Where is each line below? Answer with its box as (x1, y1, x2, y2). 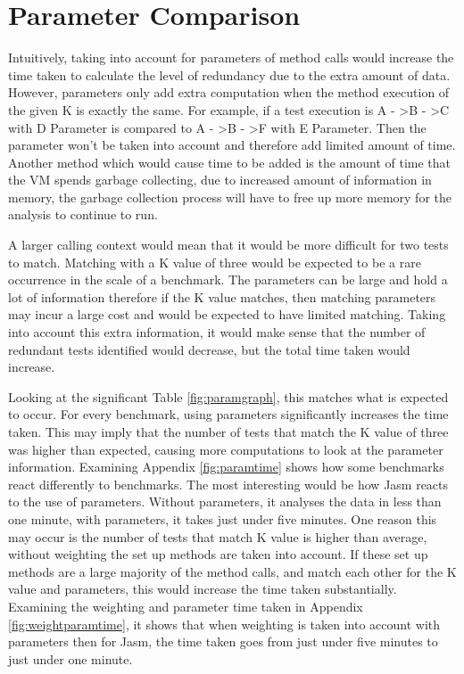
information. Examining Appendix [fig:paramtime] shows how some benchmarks (8, 457, 444, 476)
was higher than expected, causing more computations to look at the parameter (8, 440, 443, 458)
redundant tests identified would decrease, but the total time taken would (8, 340, 410, 358)
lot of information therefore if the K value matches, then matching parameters (8, 287, 436, 306)
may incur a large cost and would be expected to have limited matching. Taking (8, 305, 446, 324)
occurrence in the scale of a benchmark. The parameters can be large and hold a (8, 270, 448, 289)
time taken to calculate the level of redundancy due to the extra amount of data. (8, 65, 451, 84)
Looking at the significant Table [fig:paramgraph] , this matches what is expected (8, 387, 449, 406)
